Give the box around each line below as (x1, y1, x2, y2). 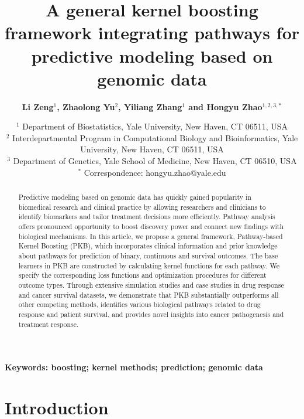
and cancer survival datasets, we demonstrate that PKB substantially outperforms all (18, 289, 279, 299)
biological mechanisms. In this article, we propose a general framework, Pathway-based (18, 231, 283, 241)
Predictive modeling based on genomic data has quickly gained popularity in (18, 192, 251, 202)
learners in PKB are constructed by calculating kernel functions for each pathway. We (18, 260, 280, 270)
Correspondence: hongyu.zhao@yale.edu (84, 166, 226, 178)
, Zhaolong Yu (57, 100, 115, 113)
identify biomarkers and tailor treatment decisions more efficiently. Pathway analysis (18, 212, 275, 222)
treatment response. (18, 319, 79, 329)
